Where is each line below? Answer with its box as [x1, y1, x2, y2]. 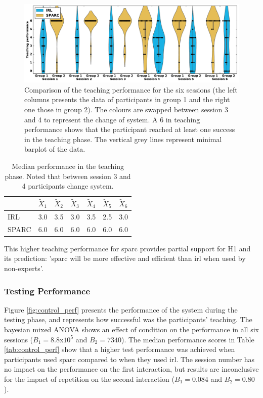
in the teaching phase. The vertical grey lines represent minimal [24, 134, 222, 144]
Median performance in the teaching [12, 161, 124, 171]
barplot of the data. [24, 144, 85, 154]
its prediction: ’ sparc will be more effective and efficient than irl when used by [4, 253, 246, 263]
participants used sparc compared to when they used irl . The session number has [4, 353, 255, 364]
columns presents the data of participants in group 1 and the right [24, 94, 230, 105]
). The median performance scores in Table [121, 334, 254, 344]
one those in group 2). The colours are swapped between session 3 [24, 104, 229, 115]
